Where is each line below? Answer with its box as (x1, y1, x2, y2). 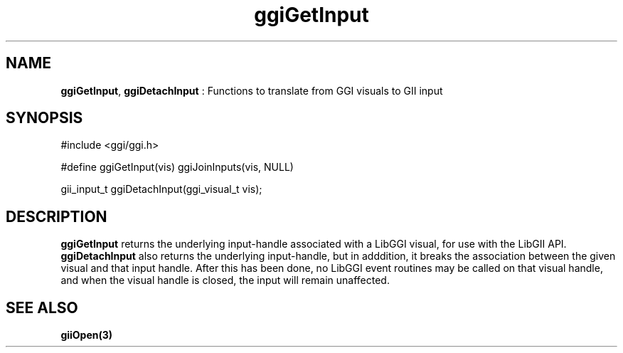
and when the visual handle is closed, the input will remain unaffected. (60, 274, 390, 287)
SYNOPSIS (6, 109, 83, 127)
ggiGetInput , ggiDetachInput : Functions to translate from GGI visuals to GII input (60, 84, 443, 97)
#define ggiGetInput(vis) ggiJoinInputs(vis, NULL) (60, 161, 294, 174)
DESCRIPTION (6, 207, 107, 226)
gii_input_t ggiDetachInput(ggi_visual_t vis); (60, 183, 262, 196)
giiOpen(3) (60, 329, 113, 342)
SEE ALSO (6, 298, 78, 317)
